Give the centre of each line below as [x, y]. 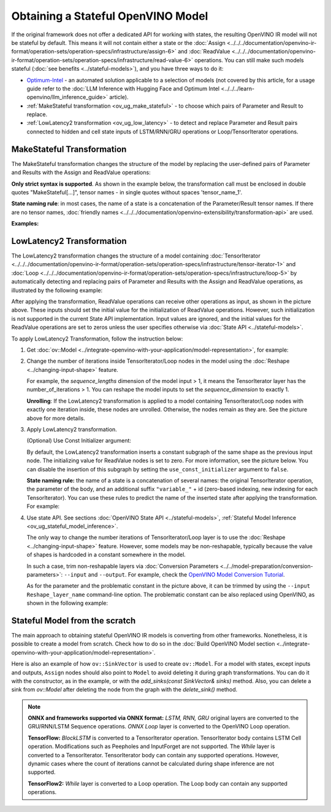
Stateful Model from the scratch [74, 621]
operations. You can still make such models [249, 60]
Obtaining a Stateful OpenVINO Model [110, 16]
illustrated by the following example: [57, 290]
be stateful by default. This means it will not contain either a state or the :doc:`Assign [119, 42]
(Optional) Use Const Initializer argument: [79, 441]
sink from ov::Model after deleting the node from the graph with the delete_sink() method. [124, 690]
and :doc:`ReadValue [204, 52]
